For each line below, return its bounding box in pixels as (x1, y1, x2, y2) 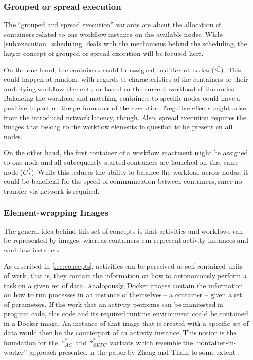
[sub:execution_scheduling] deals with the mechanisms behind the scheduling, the (4, 38, 247, 49)
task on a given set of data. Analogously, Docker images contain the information (4, 280, 243, 290)
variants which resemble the (110, 337, 193, 347)
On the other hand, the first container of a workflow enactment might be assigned (4, 147, 248, 158)
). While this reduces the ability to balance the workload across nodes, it (31, 166, 248, 177)
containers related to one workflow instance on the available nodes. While (4, 29, 223, 39)
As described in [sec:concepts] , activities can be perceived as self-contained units (4, 261, 243, 271)
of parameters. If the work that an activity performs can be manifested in (4, 299, 223, 309)
